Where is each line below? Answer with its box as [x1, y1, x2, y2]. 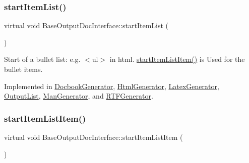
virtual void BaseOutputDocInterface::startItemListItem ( [4, 132, 183, 142]
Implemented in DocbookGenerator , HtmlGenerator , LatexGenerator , [4, 80, 219, 91]
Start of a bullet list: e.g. [4, 54, 81, 64]
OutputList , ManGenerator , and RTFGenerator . [4, 91, 153, 101]
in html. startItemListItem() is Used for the [109, 54, 245, 64]
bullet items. [4, 64, 43, 74]
